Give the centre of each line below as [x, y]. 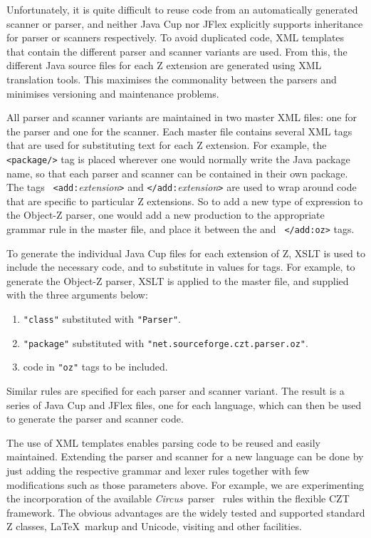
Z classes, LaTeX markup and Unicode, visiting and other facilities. [154, 526]
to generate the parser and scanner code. [95, 419]
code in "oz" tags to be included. [95, 367]
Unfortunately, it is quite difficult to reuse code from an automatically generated [182, 9]
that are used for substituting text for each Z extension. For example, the [167, 145]
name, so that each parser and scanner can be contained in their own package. [177, 173]
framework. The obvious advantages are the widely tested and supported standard [186, 512]
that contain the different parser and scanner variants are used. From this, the [177, 51]
